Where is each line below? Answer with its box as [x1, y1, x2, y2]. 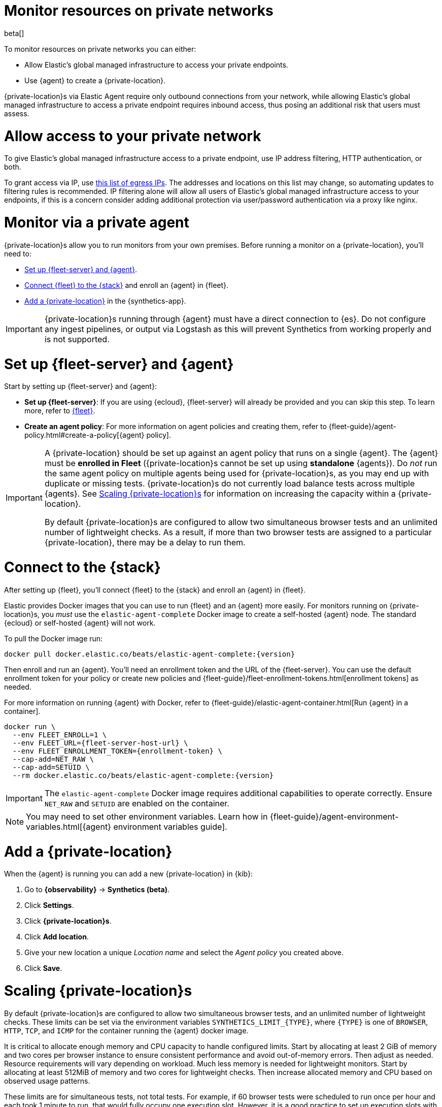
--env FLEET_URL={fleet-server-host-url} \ [12, 738, 188, 747]
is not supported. [44, 334, 110, 344]
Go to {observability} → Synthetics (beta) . [24, 885, 170, 894]
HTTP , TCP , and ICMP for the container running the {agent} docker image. [4, 1026, 249, 1035]
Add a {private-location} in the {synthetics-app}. [24, 296, 186, 305]
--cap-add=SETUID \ [12, 763, 90, 771]
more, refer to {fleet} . [24, 406, 95, 415]
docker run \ [4, 722, 56, 731]
